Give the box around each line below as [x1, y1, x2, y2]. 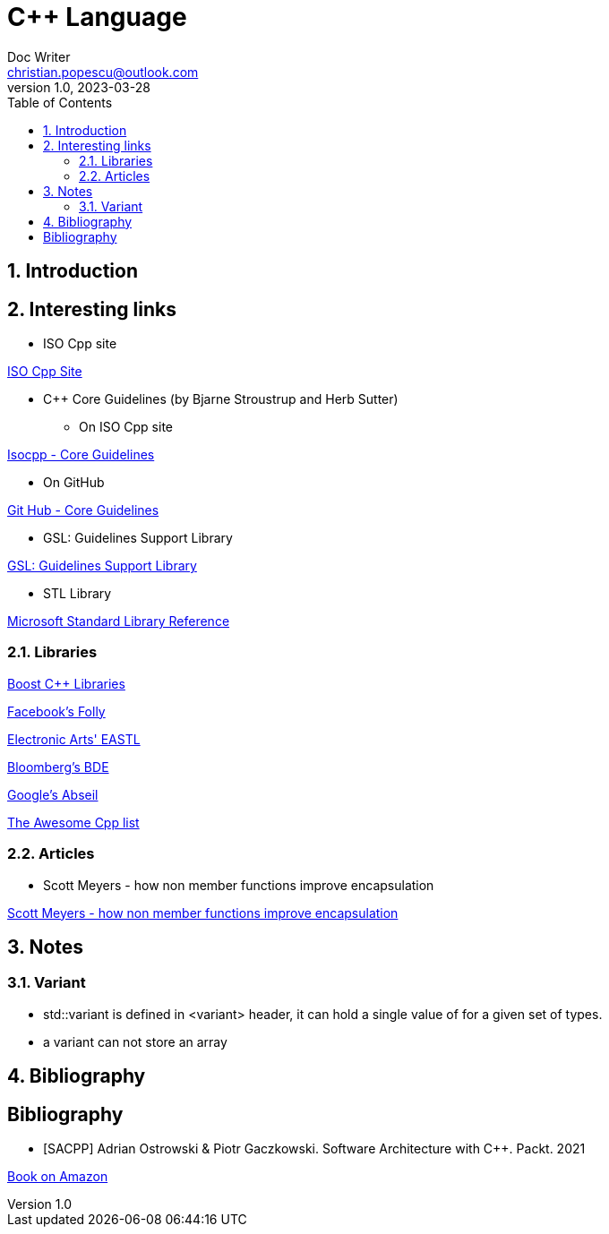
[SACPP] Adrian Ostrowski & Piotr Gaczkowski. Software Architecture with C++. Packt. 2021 [43, 1141, 586, 1156]
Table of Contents [7, 94, 113, 110]
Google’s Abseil [7, 786, 99, 802]
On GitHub [43, 475, 105, 491]
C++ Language [7, 2, 187, 32]
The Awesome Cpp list [7, 814, 140, 830]
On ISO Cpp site [79, 419, 173, 435]
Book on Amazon [7, 1169, 108, 1184]
